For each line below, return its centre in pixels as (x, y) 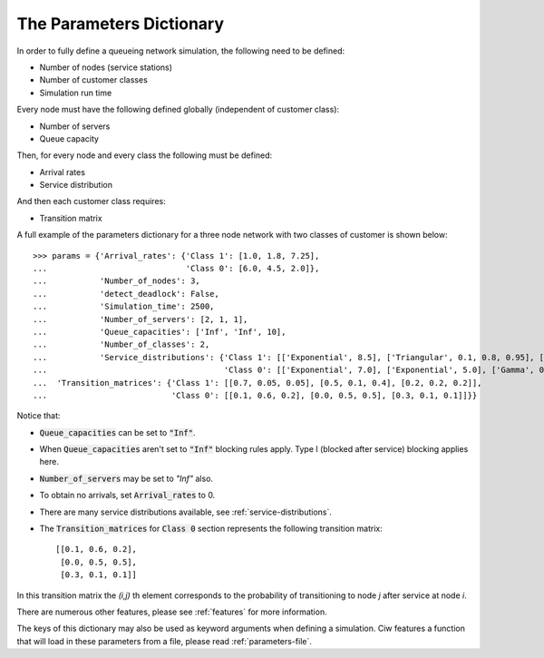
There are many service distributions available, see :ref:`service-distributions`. (186, 512)
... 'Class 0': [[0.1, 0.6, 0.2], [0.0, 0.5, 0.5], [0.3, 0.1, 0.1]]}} (255, 395)
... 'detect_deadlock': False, (126, 294)
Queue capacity (69, 138)
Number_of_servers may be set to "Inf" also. (126, 478)
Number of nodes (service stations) (106, 67)
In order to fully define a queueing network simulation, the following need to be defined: (181, 51)
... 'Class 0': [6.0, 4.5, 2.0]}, (176, 269)
